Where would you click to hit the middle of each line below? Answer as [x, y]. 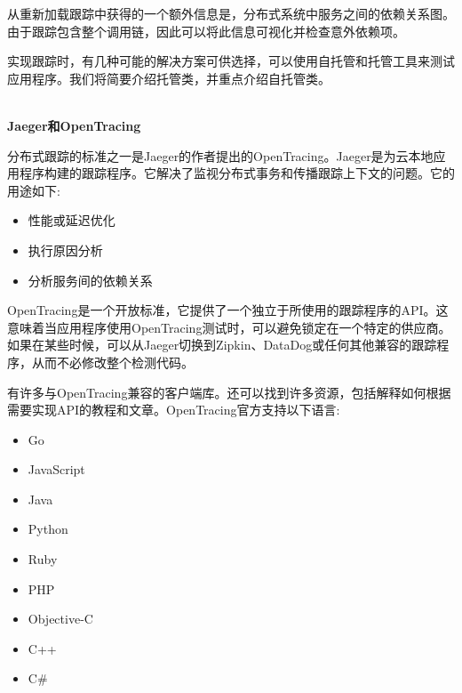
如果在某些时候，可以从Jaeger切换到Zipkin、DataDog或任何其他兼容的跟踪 [222, 345]
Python [48, 529]
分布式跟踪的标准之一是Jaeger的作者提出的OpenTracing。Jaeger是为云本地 [220, 155]
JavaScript [56, 469]
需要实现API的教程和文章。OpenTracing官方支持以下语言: [174, 410]
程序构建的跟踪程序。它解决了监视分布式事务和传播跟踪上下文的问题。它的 [237, 173]
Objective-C [60, 619]
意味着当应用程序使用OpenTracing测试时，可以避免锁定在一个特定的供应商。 [229, 327]
